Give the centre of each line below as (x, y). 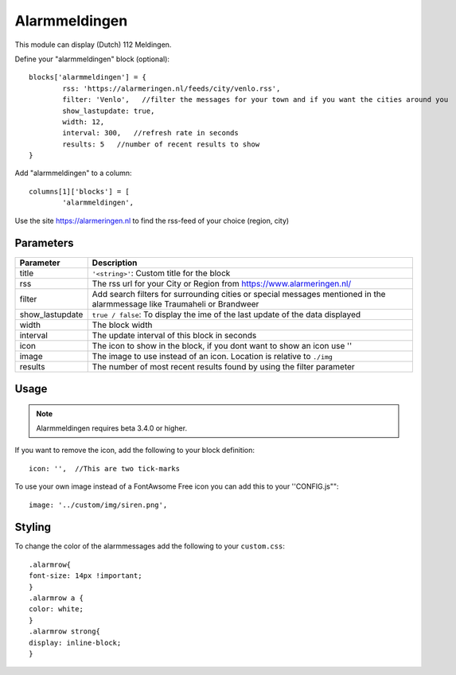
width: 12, (84, 122)
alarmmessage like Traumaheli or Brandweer (175, 304)
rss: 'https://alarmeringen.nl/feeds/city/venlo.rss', (171, 88)
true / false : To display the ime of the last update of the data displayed (226, 314)
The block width (122, 325)
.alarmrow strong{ (65, 632)
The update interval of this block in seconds (174, 335)
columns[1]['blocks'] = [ (80, 191)
